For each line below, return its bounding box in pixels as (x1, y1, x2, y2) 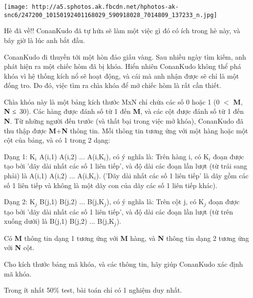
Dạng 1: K (4, 151, 35, 161)
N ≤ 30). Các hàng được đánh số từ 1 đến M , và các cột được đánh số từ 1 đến (4, 106, 244, 116)
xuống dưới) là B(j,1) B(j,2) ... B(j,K (4, 216, 114, 226)
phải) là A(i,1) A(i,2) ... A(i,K (4, 170, 94, 181)
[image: (4, 3, 29, 10)
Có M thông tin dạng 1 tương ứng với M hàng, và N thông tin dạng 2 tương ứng (4, 233, 249, 243)
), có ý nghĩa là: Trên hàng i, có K (106, 151, 209, 161)
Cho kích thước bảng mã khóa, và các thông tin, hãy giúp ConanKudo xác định (4, 258, 243, 269)
